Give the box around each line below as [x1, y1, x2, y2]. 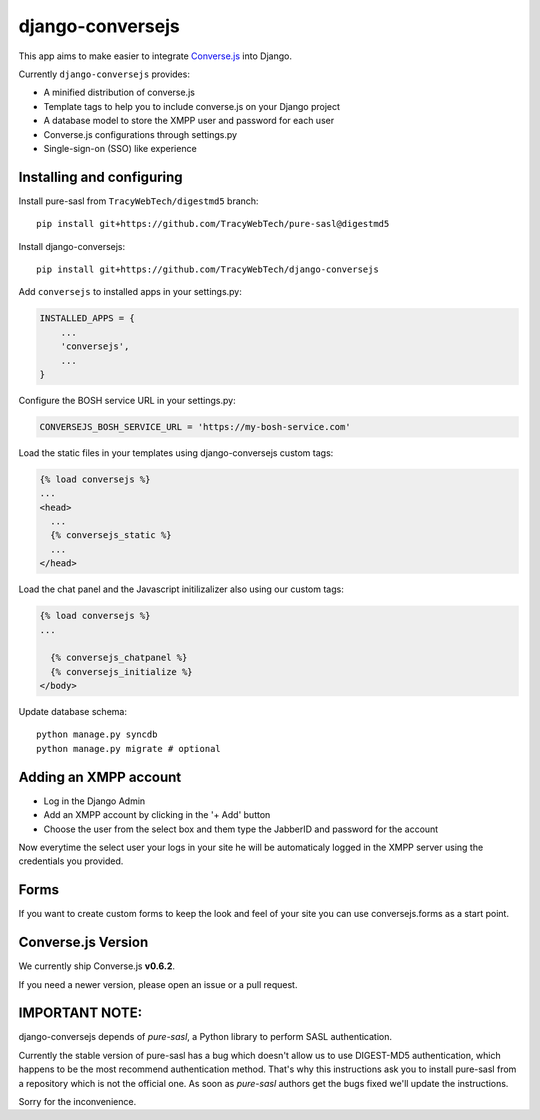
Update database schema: [18, 706, 127, 718]
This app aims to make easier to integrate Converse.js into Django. [18, 50, 292, 62]
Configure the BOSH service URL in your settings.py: [18, 394, 236, 406]
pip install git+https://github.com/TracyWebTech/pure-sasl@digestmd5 [36, 218, 390, 230]
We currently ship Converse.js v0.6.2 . [18, 960, 175, 972]
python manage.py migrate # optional [36, 743, 222, 754]
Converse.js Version [18, 934, 149, 951]
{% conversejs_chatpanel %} [50, 652, 188, 664]
